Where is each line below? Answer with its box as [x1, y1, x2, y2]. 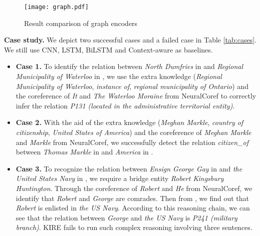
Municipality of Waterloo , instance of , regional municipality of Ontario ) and [16, 80, 248, 91]
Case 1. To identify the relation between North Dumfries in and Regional [16, 61, 243, 71]
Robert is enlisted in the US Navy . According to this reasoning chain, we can [16, 202, 250, 213]
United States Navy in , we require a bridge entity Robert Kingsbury [16, 173, 224, 183]
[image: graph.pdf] [24, 3, 89, 10]
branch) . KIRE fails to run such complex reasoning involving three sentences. [16, 222, 252, 232]
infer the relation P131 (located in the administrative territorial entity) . [16, 100, 235, 110]
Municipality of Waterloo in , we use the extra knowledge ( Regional [16, 71, 222, 81]
